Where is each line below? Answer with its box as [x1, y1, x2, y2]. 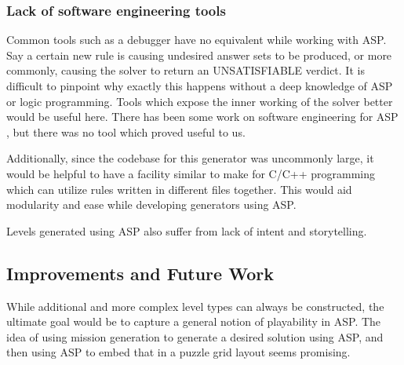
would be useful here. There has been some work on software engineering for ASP [6, 108, 399, 125]
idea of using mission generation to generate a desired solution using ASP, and [6, 328, 384, 345]
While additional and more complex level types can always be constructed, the [6, 297, 384, 314]
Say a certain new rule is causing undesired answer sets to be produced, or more [6, 46, 392, 63]
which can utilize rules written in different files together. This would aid [6, 181, 352, 197]
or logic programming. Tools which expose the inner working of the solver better [6, 93, 393, 109]
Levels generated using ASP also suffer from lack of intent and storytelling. [6, 222, 367, 239]
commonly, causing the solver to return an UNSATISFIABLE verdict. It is [6, 62, 365, 78]
